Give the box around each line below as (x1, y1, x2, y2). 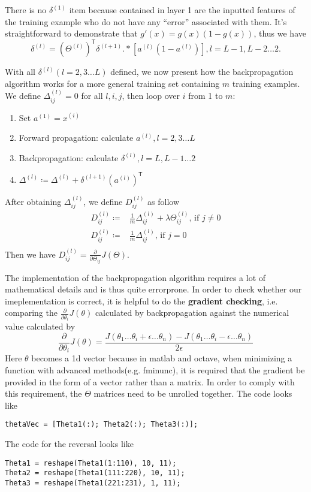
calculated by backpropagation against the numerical (95, 306, 289, 319)
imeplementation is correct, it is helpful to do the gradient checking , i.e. (5, 294, 278, 307)
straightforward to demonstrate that (5, 27, 138, 40)
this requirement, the (5, 387, 82, 400)
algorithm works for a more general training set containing (5, 77, 220, 89)
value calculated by (5, 320, 76, 333)
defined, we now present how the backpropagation (110, 65, 294, 78)
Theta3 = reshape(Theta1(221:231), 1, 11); (5, 478, 181, 487)
